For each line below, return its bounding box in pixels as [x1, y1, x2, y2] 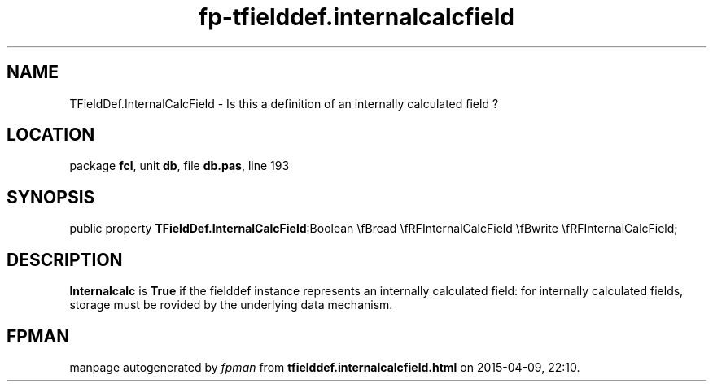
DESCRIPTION [7, 249, 123, 270]
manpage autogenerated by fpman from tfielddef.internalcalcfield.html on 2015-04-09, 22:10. [69, 360, 580, 374]
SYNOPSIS [7, 186, 95, 207]
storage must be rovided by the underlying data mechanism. [69, 298, 393, 312]
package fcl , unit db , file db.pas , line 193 [69, 159, 290, 173]
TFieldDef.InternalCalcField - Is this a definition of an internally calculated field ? [69, 96, 499, 111]
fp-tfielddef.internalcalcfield [199, 3, 514, 31]
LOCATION [7, 124, 95, 146]
